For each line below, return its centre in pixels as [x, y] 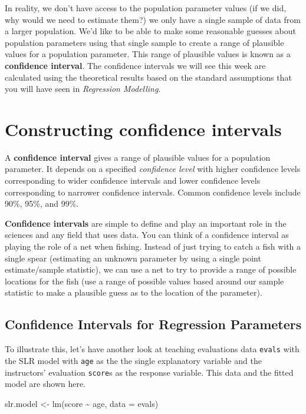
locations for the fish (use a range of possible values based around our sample [144, 281]
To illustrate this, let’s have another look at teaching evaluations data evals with [152, 349]
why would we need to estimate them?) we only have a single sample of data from [153, 19]
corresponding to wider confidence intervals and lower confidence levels [133, 180]
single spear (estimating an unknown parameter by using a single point [133, 258]
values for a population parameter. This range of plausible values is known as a [148, 54]
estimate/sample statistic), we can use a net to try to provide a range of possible [151, 269]
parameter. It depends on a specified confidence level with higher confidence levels [153, 169]
